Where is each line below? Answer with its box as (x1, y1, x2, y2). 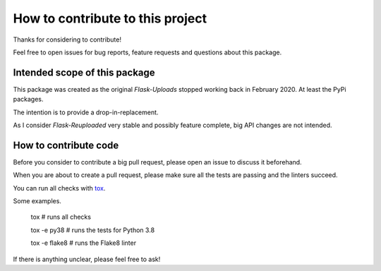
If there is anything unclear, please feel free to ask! (13, 255, 161, 263)
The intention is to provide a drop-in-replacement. (13, 108, 159, 116)
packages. (13, 95, 44, 104)
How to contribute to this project (13, 11, 207, 26)
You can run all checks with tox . (13, 183, 106, 192)
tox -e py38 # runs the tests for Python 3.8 (30, 226, 155, 234)
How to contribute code (13, 139, 119, 151)
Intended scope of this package (13, 66, 155, 78)
